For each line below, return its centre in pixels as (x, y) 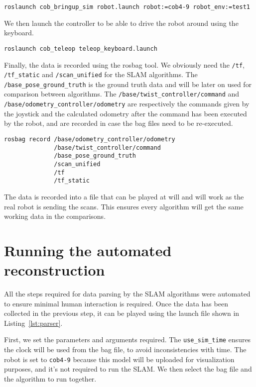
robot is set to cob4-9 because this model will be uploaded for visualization (119, 359)
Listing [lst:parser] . (33, 323)
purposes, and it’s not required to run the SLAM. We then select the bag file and (128, 369)
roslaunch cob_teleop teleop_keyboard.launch (81, 48)
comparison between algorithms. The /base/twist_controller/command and (122, 94)
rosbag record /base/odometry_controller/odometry (90, 139)
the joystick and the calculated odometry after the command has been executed (126, 113)
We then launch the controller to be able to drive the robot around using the (121, 23)
